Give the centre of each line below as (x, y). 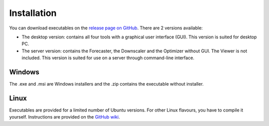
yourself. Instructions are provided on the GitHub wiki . (65, 117)
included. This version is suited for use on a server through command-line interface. (108, 58)
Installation (33, 13)
